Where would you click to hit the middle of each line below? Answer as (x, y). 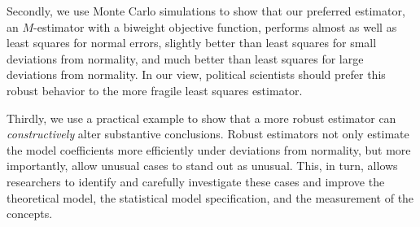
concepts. (30, 214)
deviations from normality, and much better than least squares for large (185, 58)
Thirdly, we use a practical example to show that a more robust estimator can (201, 118)
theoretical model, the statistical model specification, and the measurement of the (210, 197)
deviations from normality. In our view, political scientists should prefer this (196, 74)
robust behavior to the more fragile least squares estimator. (155, 90)
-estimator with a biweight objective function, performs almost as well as (215, 26)
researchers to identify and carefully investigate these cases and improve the (196, 181)
